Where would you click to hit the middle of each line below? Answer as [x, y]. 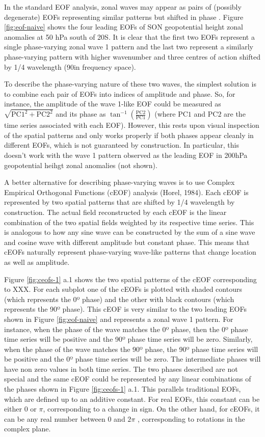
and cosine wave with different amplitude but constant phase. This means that [127, 242]
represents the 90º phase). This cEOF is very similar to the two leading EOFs [125, 309]
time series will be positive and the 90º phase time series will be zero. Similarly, [128, 339]
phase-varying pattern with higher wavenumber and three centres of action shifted [132, 56]
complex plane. [28, 429]
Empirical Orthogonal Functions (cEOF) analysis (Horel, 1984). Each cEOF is [126, 192]
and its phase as [81, 114]
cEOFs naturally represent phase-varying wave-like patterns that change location [130, 252]
